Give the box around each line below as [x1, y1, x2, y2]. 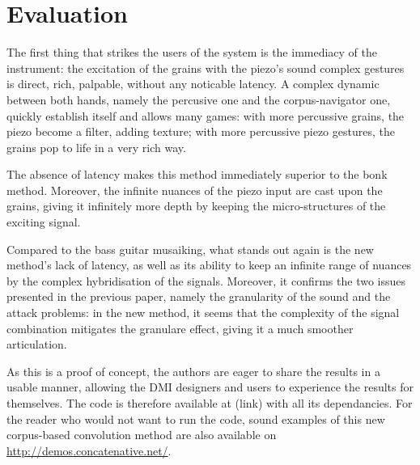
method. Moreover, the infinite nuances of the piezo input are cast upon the [6, 181, 383, 198]
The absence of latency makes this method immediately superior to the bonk [6, 166, 388, 183]
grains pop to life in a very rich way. [6, 138, 186, 155]
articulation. [6, 336, 67, 353]
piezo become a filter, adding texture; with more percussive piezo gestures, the [6, 123, 395, 140]
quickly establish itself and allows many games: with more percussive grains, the [6, 107, 405, 124]
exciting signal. [6, 213, 81, 230]
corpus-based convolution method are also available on [6, 426, 277, 443]
